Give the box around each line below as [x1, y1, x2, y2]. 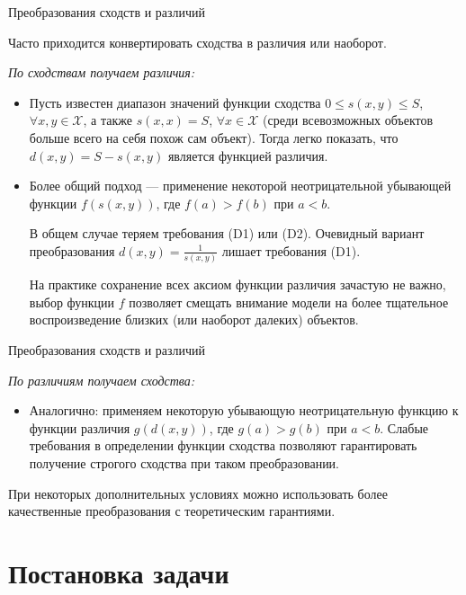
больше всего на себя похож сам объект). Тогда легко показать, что [29, 128, 399, 147]
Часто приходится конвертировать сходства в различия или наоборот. [8, 32, 387, 51]
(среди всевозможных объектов [263, 111, 434, 129]
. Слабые [380, 418, 429, 437]
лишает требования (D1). [221, 241, 361, 260]
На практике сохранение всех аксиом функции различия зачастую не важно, [29, 275, 446, 294]
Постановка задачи [8, 554, 229, 591]
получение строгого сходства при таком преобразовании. [29, 454, 340, 472]
